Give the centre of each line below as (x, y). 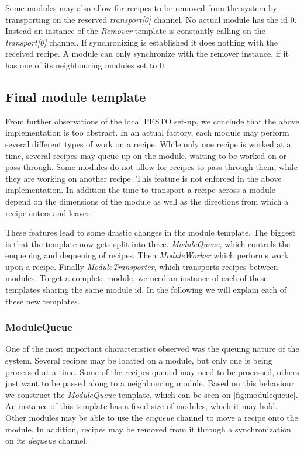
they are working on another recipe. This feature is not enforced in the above (144, 178)
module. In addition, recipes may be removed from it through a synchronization (148, 429)
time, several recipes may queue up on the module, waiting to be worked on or (146, 155)
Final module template (76, 96)
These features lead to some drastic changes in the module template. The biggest (151, 232)
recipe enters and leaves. (49, 212)
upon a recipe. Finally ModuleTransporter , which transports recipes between (142, 266)
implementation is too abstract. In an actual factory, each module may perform (147, 132)
